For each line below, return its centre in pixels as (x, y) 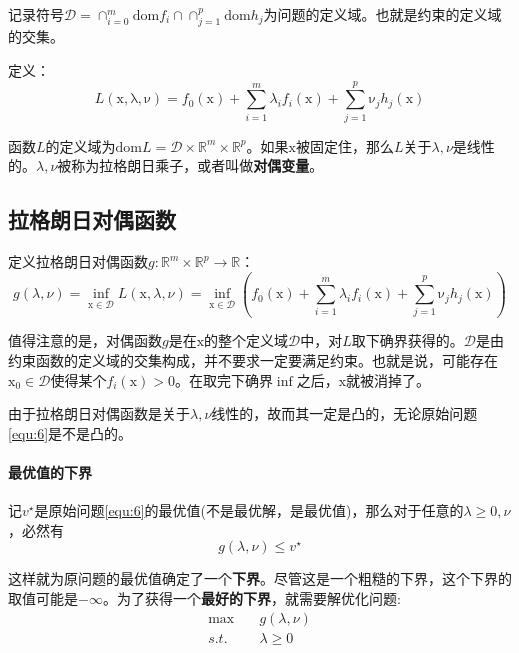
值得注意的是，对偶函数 (85, 340)
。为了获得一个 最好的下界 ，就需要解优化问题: (251, 597)
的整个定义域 (246, 340)
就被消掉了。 (388, 379)
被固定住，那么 (344, 145)
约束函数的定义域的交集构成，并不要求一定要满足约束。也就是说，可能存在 (253, 360)
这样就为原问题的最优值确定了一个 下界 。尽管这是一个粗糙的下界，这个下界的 (260, 578)
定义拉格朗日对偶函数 (78, 261)
